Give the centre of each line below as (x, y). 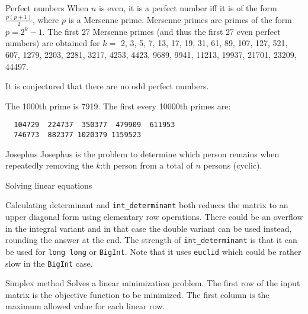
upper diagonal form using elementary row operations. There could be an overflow (154, 217)
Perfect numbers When (47, 8)
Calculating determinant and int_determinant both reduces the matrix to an (147, 205)
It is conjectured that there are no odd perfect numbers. (107, 86)
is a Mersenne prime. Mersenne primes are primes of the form (180, 19)
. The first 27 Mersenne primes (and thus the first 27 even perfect (161, 31)
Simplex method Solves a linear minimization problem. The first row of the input (153, 283)
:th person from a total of (147, 165)
